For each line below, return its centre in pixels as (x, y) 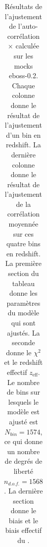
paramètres (23, 303)
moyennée (23, 224)
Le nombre (23, 382)
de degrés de (23, 461)
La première (23, 263)
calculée (27, 46)
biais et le (23, 520)
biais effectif (23, 530)
